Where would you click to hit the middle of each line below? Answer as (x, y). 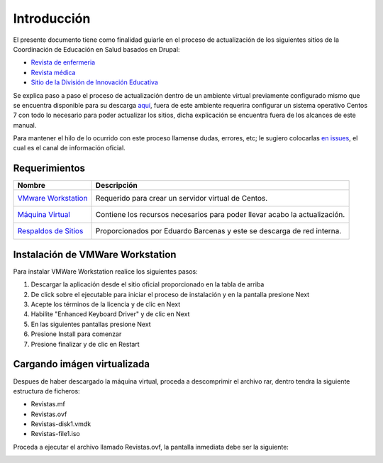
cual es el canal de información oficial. (69, 148)
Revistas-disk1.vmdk (61, 424)
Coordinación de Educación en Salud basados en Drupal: (96, 49)
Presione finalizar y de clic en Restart (85, 344)
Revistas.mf (48, 404)
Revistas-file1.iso (56, 434)
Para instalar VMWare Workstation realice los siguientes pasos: (105, 271)
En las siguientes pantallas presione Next (91, 324)
